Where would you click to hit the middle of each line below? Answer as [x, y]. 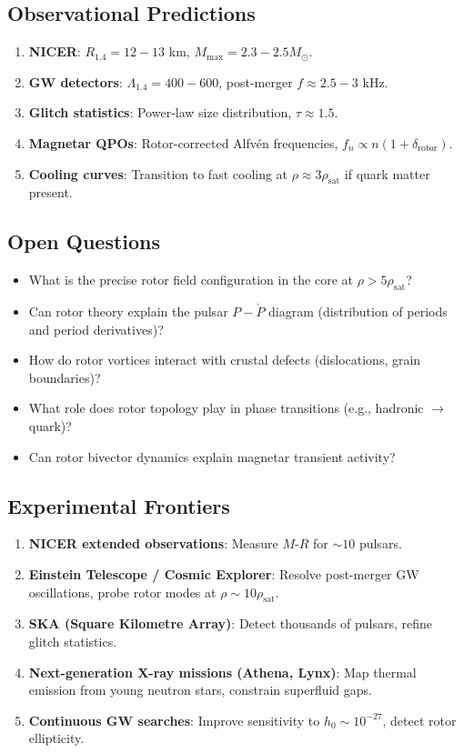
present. [50, 192]
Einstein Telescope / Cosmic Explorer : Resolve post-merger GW [224, 573]
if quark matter [387, 173]
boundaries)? [65, 377]
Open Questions [84, 241]
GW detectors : [76, 81]
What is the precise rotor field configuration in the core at [191, 280]
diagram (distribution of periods [358, 311]
